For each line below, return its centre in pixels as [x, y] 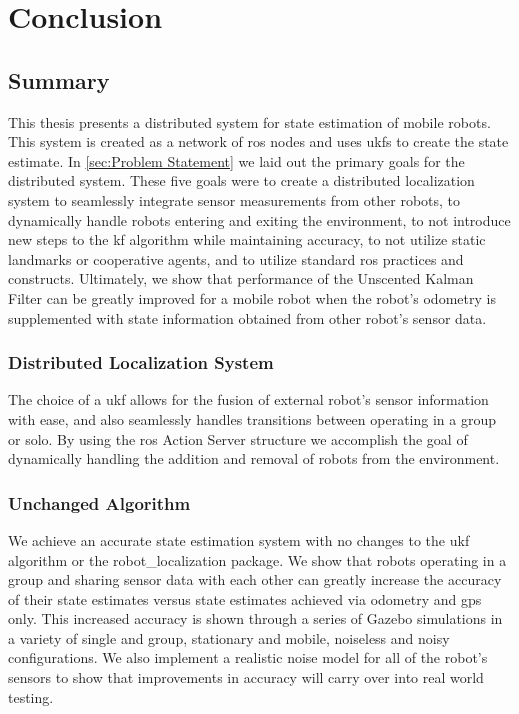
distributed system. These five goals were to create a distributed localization [241, 180]
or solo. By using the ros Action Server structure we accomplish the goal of [238, 438]
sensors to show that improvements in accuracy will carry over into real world [246, 677]
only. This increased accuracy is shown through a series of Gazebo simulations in [255, 618]
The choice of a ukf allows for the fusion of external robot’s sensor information [248, 399]
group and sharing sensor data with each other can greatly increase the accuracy [255, 579]
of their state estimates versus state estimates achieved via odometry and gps [245, 598]
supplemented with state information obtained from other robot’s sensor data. [247, 317]
